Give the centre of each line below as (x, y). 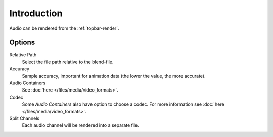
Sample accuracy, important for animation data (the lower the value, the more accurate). (114, 76)
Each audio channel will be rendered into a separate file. (80, 125)
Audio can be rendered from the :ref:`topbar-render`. (64, 28)
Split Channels (25, 118)
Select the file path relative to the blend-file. (68, 62)
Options (22, 43)
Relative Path (23, 55)
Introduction (36, 13)
